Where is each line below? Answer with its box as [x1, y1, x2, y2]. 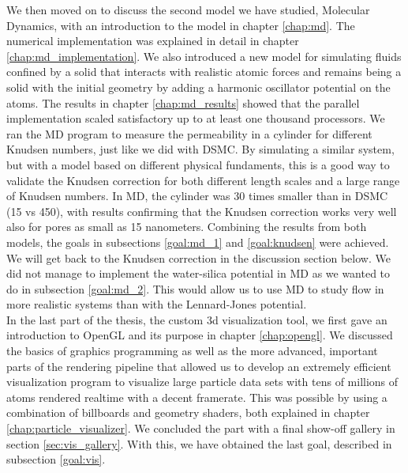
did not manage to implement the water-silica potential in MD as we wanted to [6, 265, 391, 282]
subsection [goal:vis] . [6, 451, 106, 467]
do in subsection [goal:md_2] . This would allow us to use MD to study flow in [6, 280, 384, 297]
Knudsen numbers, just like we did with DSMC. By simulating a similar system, [6, 141, 395, 157]
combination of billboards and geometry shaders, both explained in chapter [6, 404, 370, 421]
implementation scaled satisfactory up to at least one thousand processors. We [6, 110, 385, 127]
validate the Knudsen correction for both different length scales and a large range [6, 172, 400, 188]
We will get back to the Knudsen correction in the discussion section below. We [6, 249, 391, 266]
